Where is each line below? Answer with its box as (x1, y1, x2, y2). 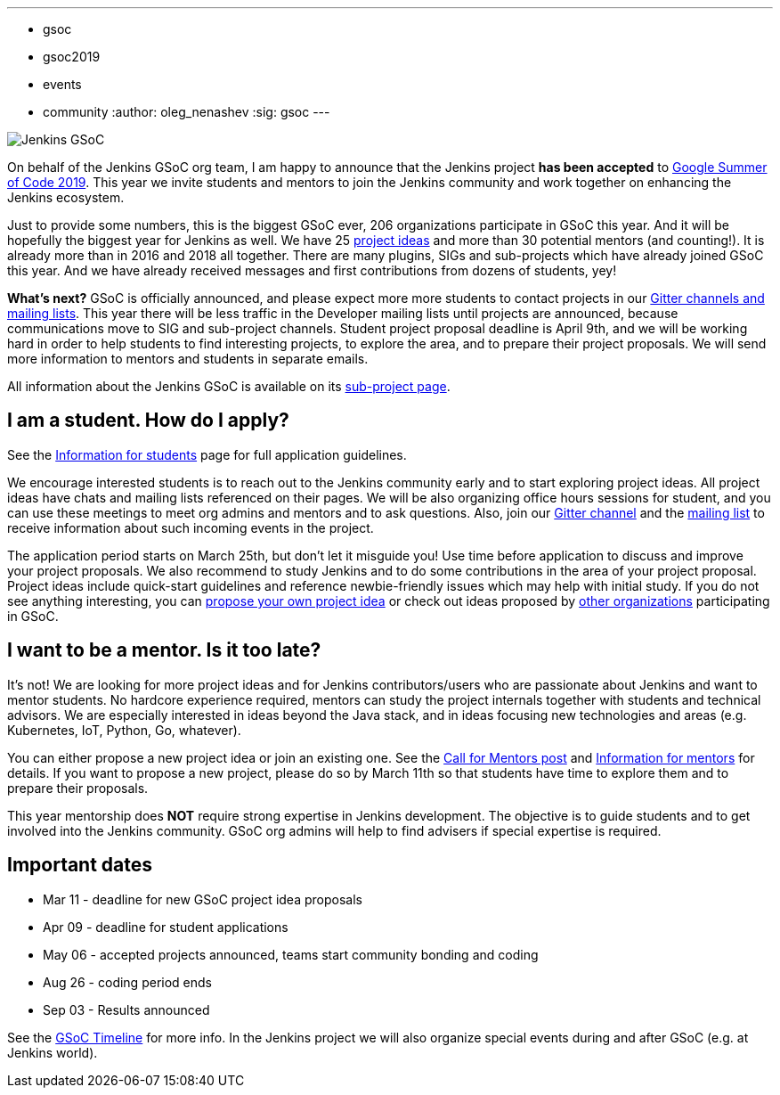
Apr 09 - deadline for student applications (43, 919, 288, 935)
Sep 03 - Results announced (43, 1001, 210, 1017)
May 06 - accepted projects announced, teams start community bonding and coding (43, 946, 539, 962)
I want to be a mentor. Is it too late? (7, 639, 321, 662)
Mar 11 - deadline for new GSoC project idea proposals (43, 891, 362, 907)
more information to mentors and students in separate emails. (7, 351, 369, 366)
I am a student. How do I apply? (7, 409, 289, 432)
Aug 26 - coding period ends (43, 974, 212, 990)
